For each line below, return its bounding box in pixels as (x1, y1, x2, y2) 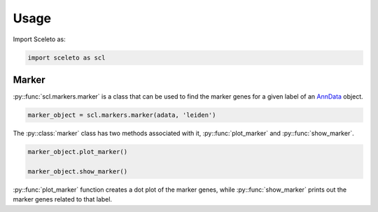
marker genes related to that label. (13, 195, 112, 204)
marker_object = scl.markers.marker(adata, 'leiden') (27, 111, 216, 119)
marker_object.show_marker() (27, 167, 128, 175)
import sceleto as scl (27, 53, 106, 62)
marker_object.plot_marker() (27, 148, 128, 155)
